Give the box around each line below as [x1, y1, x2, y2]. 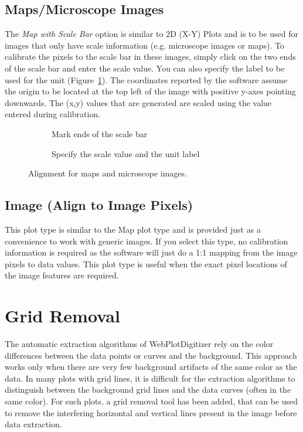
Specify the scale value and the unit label [52, 147, 200, 159]
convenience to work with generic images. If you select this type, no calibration [5, 234, 288, 247]
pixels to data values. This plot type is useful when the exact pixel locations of [5, 257, 287, 270]
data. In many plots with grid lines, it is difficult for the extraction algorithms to [5, 372, 295, 384]
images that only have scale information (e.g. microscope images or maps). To [5, 39, 284, 51]
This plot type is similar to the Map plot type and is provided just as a [5, 223, 261, 235]
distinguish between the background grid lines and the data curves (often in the [5, 383, 291, 396]
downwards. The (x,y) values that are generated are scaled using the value [5, 96, 272, 108]
